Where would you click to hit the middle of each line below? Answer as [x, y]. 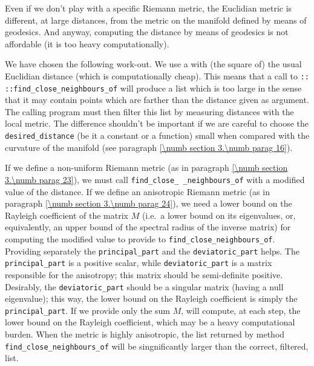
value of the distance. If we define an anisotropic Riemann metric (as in [137, 191]
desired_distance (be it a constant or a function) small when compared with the [157, 135]
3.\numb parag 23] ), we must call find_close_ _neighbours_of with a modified [155, 179]
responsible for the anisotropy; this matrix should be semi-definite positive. [144, 274]
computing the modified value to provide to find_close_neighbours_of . [140, 239]
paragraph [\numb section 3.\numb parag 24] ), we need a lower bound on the [149, 203]
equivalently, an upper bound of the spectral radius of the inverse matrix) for [148, 227]
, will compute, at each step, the [241, 310]
